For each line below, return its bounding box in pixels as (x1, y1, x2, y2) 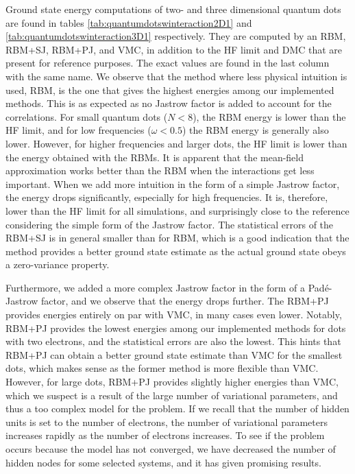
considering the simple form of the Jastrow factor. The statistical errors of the (5, 217, 334, 231)
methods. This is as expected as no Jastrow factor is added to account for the (5, 96, 332, 110)
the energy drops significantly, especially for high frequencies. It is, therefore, (5, 190, 328, 204)
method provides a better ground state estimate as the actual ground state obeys (5, 244, 346, 258)
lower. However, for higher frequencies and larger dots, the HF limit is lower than (5, 136, 347, 150)
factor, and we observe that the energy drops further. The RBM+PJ (41, 294, 329, 308)
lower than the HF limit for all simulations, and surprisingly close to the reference (5, 203, 350, 217)
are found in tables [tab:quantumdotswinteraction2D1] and (5, 15, 252, 29)
